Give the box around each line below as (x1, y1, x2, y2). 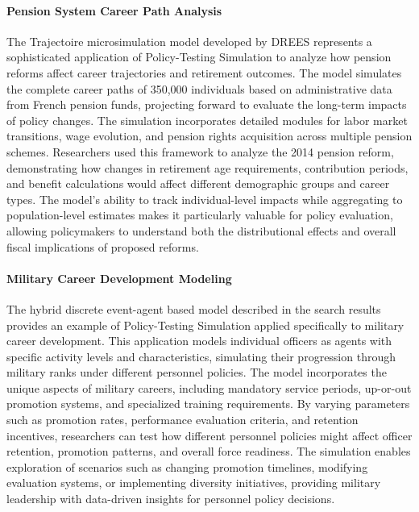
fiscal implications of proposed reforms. (6, 238, 199, 255)
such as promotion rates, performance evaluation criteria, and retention (6, 411, 359, 428)
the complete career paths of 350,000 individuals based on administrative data (6, 80, 392, 97)
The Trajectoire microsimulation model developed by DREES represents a (6, 32, 372, 49)
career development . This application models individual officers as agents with (6, 332, 392, 349)
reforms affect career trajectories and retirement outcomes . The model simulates (6, 64, 402, 81)
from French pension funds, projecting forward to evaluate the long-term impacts (6, 96, 407, 113)
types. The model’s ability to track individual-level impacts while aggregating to (6, 190, 403, 207)
